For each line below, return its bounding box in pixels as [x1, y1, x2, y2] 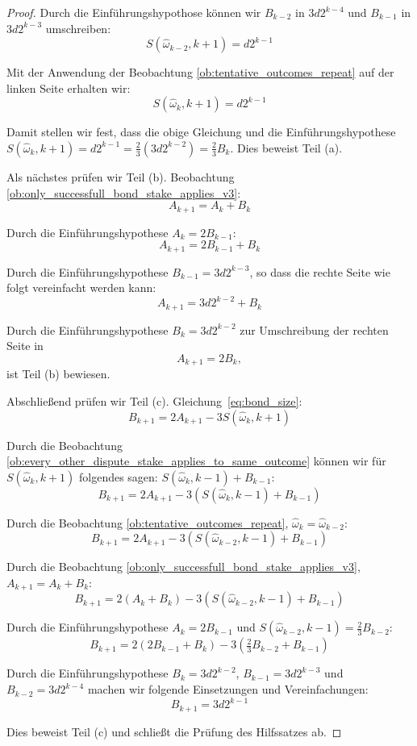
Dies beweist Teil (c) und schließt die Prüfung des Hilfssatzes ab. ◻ [6, 723, 342, 740]
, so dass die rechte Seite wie [249, 263, 390, 280]
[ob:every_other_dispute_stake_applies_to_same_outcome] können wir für [6, 452, 386, 469]
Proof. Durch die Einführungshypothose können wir [6, 4, 261, 20]
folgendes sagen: [78, 468, 158, 485]
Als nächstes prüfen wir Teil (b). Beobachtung [6, 168, 235, 185]
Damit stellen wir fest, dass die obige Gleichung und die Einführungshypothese [6, 123, 396, 140]
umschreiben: [45, 19, 111, 36]
